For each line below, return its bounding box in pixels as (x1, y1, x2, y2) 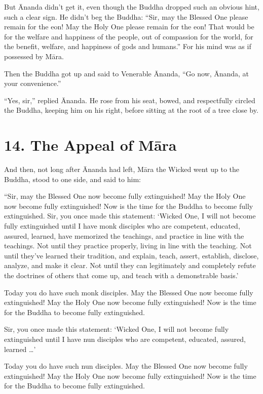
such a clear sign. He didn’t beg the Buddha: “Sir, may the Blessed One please (4, 11, 248, 22)
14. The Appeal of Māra (4, 135, 177, 155)
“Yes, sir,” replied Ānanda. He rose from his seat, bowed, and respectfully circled (4, 95, 255, 105)
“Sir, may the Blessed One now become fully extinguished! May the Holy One (4, 191, 246, 201)
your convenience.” (4, 78, 61, 89)
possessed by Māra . (4, 51, 64, 61)
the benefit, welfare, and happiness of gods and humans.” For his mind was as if (4, 41, 251, 52)
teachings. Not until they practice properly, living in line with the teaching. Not (4, 240, 252, 251)
